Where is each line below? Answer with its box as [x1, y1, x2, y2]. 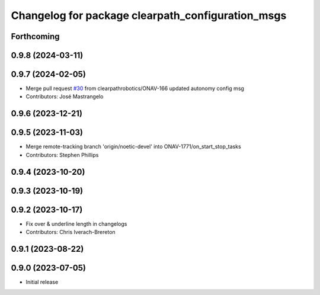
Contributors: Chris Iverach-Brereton [25, 229, 116, 236]
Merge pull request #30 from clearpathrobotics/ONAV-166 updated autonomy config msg [25, 85, 244, 92]
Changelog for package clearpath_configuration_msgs [11, 9, 287, 22]
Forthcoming [11, 31, 60, 41]
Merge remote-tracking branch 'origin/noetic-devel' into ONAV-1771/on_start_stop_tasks [25, 143, 241, 150]
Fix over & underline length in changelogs [25, 220, 127, 227]
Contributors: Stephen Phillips [25, 151, 99, 158]
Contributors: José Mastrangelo [25, 93, 104, 100]
